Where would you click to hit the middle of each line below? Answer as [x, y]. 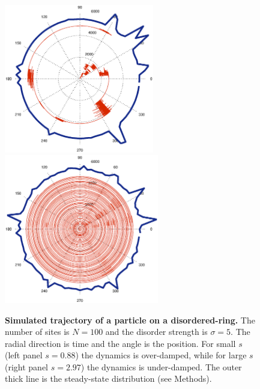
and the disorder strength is [156, 332]
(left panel [24, 355]
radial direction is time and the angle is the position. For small [120, 343]
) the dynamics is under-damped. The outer [161, 366]
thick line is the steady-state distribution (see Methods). [108, 378]
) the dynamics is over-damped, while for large [161, 355]
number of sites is [37, 332]
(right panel [27, 366]
